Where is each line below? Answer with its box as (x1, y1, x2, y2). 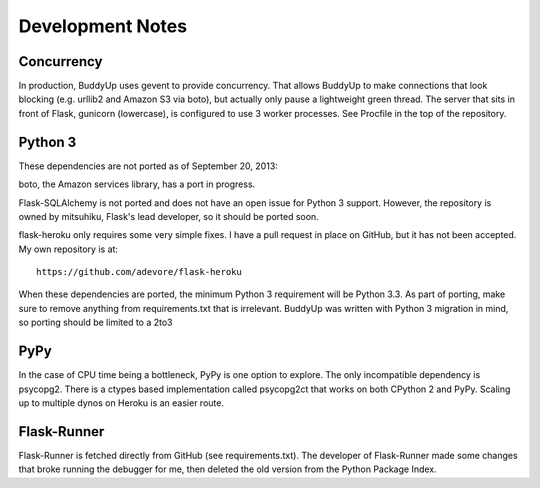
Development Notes (18, 15, 188, 37)
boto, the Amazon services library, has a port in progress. (18, 178, 256, 190)
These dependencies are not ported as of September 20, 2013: (18, 160, 279, 172)
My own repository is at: (18, 243, 119, 255)
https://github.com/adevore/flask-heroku (36, 266, 242, 278)
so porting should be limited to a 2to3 (18, 316, 174, 329)
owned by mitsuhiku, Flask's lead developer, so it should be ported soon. (18, 210, 319, 222)
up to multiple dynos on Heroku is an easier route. (18, 396, 225, 409)
